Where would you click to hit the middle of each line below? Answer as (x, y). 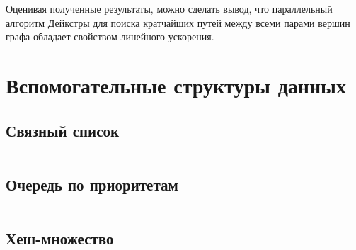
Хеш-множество (60, 238)
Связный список (63, 130)
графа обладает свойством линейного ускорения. (110, 36)
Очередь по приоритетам (92, 184)
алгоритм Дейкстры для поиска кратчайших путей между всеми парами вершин (178, 22)
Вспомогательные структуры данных (176, 85)
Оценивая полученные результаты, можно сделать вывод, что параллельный (169, 8)
